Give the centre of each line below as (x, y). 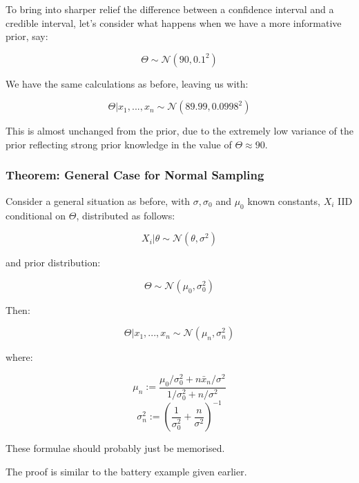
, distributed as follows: (126, 215)
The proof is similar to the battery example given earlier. (126, 472)
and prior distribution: (53, 263)
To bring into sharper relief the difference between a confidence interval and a (170, 9)
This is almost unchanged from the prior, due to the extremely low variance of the (180, 131)
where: (19, 357)
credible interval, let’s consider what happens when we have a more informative (174, 22)
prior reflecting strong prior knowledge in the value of (119, 144)
